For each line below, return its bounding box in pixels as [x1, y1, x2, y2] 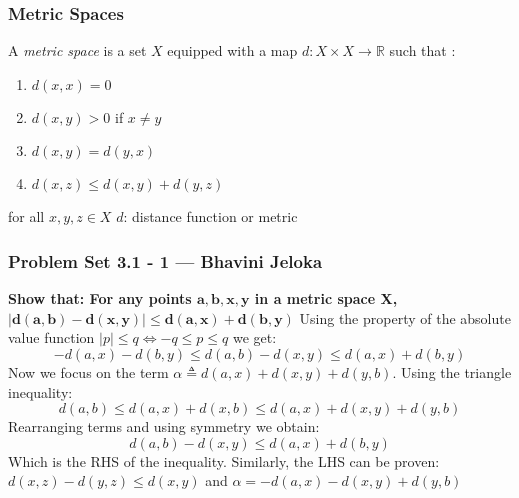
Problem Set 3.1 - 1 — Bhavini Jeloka [8, 248, 323, 273]
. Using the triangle [392, 362, 512, 382]
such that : [389, 40, 456, 61]
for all [8, 206, 45, 227]
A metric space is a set [8, 40, 147, 61]
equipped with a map [167, 40, 298, 61]
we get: [232, 327, 277, 348]
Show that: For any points [8, 288, 192, 309]
